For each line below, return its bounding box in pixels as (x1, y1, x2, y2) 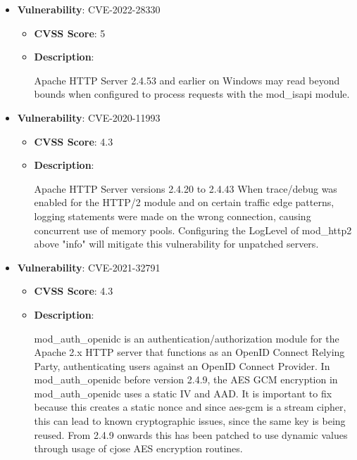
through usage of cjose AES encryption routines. (34, 441, 243, 456)
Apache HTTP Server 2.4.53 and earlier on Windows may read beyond (34, 72, 340, 87)
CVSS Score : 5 (34, 25, 106, 40)
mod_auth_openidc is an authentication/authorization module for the (34, 331, 339, 345)
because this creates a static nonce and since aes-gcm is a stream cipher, (34, 400, 346, 414)
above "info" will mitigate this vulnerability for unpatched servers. (34, 236, 319, 251)
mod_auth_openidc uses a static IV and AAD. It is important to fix (34, 385, 332, 400)
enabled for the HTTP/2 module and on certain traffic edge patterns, (34, 195, 334, 210)
